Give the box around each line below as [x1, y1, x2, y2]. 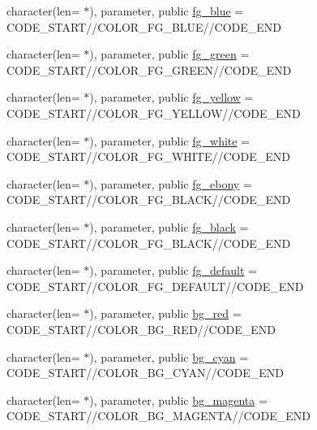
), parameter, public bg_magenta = [89, 391, 268, 408]
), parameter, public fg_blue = [89, 2, 244, 19]
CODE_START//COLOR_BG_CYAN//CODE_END [6, 364, 284, 381]
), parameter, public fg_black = [89, 218, 249, 235]
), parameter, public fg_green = [89, 46, 250, 63]
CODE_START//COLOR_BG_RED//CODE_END [6, 320, 276, 337]
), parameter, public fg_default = [89, 262, 257, 279]
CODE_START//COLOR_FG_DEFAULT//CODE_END [6, 277, 304, 294]
